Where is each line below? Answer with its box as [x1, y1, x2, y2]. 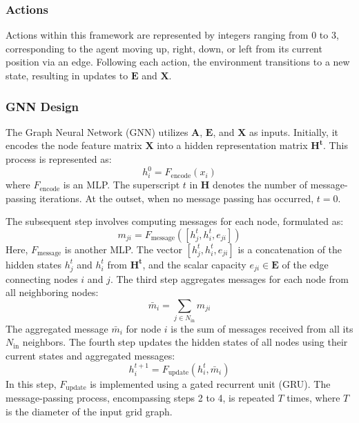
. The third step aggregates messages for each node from [110, 271, 349, 286]
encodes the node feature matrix [6, 138, 142, 153]
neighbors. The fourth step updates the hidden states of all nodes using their [22, 335, 348, 349]
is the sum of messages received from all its [171, 321, 353, 335]
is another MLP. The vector [64, 242, 182, 256]
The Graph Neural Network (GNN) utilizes [6, 124, 188, 139]
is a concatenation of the [237, 242, 342, 256]
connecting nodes [6, 271, 78, 286]
